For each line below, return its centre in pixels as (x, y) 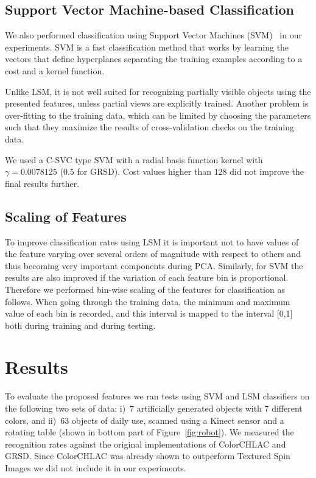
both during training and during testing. (80, 325)
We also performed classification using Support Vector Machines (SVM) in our (153, 35)
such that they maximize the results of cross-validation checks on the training (149, 127)
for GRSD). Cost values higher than (144, 171)
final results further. (42, 183)
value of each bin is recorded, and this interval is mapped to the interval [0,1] (149, 313)
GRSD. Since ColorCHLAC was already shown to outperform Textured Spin (148, 456)
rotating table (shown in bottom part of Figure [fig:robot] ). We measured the (149, 432)
